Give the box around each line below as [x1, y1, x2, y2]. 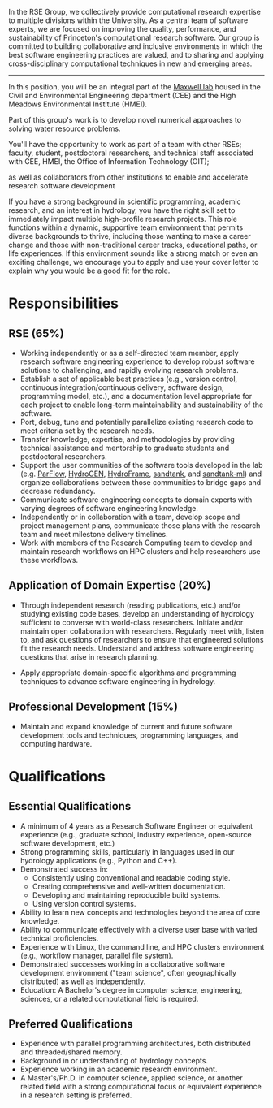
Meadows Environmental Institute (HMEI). [8, 99, 148, 109]
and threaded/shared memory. [19, 1047, 123, 1057]
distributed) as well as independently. [19, 976, 146, 986]
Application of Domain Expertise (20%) [8, 578, 211, 592]
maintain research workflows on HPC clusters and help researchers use [19, 547, 261, 556]
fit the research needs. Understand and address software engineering [19, 643, 254, 653]
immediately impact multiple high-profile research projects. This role [8, 214, 238, 223]
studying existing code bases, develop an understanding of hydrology [19, 608, 254, 618]
